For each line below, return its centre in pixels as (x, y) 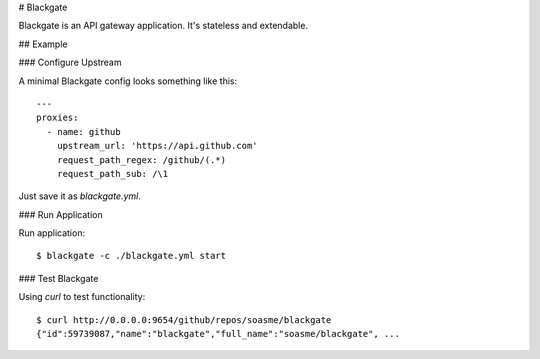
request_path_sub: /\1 (112, 173)
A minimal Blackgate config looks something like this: (128, 81)
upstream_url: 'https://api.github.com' (157, 146)
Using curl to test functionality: (82, 297)
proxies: (57, 118)
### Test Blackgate (58, 278)
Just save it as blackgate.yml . (80, 196)
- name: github (83, 131)
